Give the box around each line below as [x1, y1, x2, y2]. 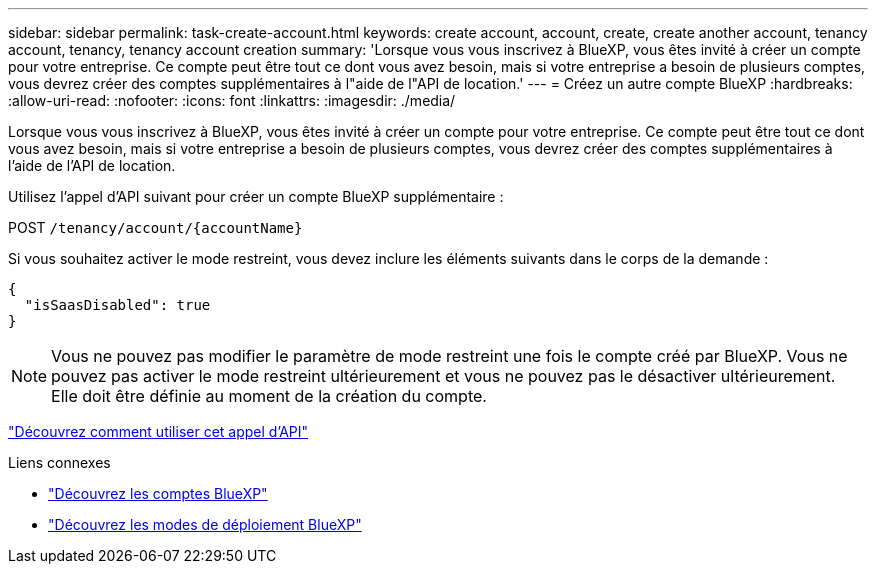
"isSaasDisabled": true [24, 297, 211, 313]
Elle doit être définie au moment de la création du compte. [51, 386, 487, 406]
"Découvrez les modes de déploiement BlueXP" [48, 516, 362, 533]
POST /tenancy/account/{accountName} [8, 219, 303, 236]
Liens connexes [8, 454, 111, 471]
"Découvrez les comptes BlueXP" [48, 485, 268, 502]
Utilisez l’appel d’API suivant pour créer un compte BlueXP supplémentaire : [8, 188, 504, 205]
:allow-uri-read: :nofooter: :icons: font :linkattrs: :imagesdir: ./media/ [8, 92, 456, 109]
